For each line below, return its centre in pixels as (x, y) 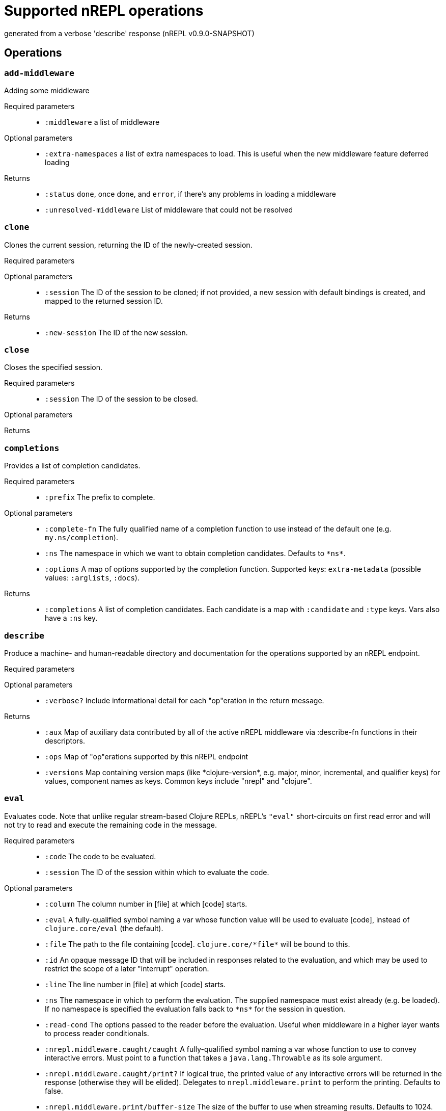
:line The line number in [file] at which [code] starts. (135, 984)
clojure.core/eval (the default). (104, 928)
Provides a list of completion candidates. (72, 466)
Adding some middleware (47, 90)
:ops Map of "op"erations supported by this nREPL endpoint (147, 756)
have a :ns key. (71, 618)
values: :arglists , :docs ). (92, 578)
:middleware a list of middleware (102, 122)
